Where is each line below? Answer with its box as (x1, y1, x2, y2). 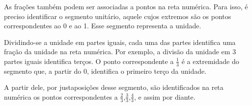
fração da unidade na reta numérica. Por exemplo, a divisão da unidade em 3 (4, 46, 236, 57)
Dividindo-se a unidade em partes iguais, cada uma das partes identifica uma (4, 37, 236, 47)
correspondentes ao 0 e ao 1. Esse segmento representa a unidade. (4, 21, 201, 31)
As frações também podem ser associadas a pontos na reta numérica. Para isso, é (4, 1, 248, 11)
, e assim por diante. (134, 91, 196, 102)
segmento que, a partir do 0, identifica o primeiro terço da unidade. (4, 65, 207, 76)
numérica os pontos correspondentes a (4, 91, 118, 102)
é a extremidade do (181, 56, 239, 66)
